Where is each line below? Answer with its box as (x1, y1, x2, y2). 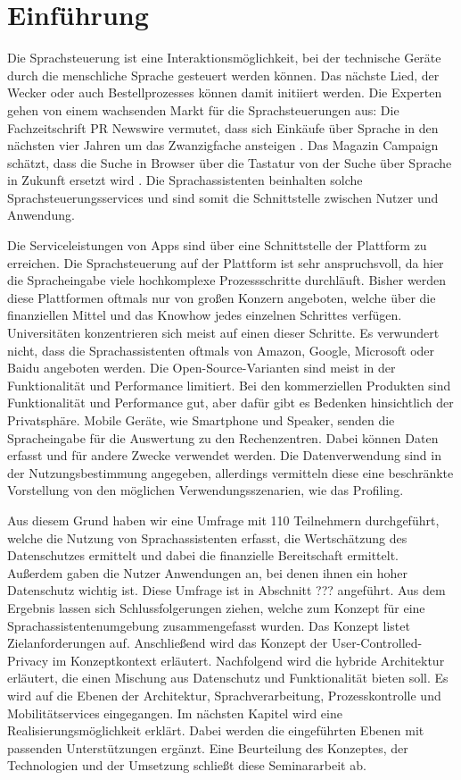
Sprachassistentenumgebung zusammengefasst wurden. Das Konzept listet (7, 616, 410, 634)
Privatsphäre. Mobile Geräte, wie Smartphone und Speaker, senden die (7, 411, 395, 429)
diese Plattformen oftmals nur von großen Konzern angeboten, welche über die (7, 288, 436, 306)
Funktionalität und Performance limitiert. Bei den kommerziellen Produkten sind (7, 375, 451, 394)
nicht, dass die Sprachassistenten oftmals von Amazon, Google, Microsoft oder (7, 340, 435, 359)
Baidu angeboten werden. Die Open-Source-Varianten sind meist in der (7, 358, 396, 377)
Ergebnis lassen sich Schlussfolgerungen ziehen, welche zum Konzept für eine (7, 598, 425, 616)
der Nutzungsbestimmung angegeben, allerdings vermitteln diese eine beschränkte (7, 463, 454, 482)
